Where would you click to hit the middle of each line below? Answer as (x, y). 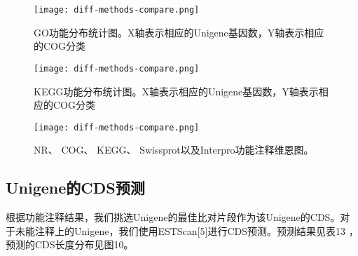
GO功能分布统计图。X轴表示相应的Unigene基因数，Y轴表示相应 (179, 32)
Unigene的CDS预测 (75, 188)
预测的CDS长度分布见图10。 (70, 244)
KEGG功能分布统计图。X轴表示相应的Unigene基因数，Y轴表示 (176, 91)
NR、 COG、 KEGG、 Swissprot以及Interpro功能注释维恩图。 (174, 150)
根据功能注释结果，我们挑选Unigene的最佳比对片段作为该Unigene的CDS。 (173, 217)
